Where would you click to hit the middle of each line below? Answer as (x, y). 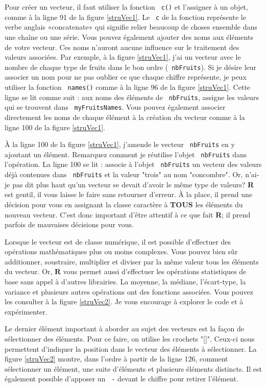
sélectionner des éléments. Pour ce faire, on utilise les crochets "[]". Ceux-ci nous (130, 339)
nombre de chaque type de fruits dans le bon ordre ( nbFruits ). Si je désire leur (131, 67)
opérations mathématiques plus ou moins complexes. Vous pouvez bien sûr (121, 251)
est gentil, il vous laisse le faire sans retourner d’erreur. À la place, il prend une (128, 194)
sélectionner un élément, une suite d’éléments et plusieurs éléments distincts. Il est (133, 368)
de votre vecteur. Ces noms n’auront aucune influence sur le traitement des (122, 47)
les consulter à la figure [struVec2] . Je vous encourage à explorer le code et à (124, 301)
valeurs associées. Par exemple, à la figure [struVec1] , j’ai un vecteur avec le (123, 57)
